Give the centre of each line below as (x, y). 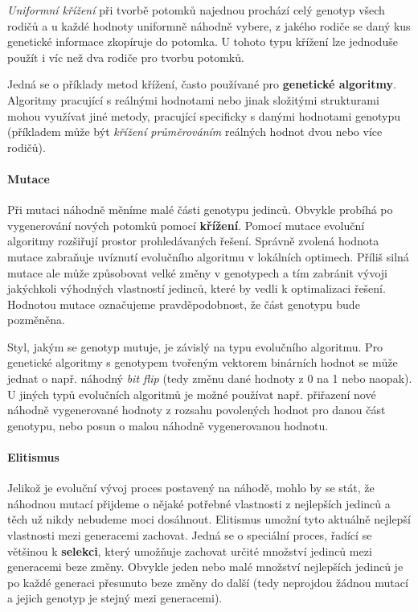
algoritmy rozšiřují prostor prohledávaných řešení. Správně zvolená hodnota (193, 241)
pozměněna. (36, 320)
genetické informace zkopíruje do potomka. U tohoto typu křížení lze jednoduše (203, 41)
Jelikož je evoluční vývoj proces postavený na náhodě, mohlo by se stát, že (191, 488)
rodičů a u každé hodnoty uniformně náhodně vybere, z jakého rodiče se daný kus (209, 25)
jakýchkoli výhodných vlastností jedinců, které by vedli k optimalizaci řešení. (197, 288)
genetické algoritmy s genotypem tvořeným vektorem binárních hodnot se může (203, 362)
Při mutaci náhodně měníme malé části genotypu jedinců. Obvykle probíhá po (200, 209)
